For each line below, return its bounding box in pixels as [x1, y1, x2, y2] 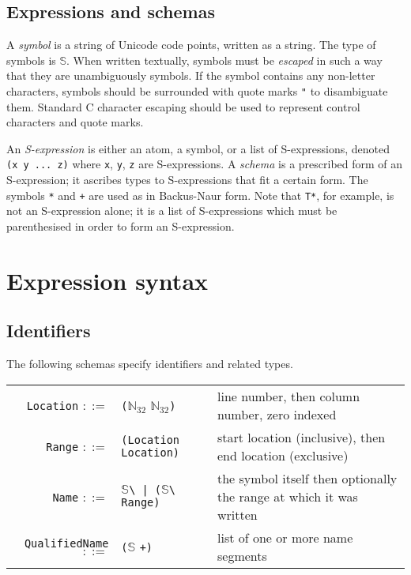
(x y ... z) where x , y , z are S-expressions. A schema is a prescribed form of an [6, 156, 403, 172]
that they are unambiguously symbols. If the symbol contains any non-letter [6, 67, 375, 84]
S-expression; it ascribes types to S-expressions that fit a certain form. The [6, 171, 368, 188]
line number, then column [217, 386, 360, 405]
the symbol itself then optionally [217, 468, 398, 487]
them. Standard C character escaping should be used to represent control [6, 98, 360, 115]
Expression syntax [6, 264, 209, 296]
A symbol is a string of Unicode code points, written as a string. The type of [6, 36, 376, 53]
